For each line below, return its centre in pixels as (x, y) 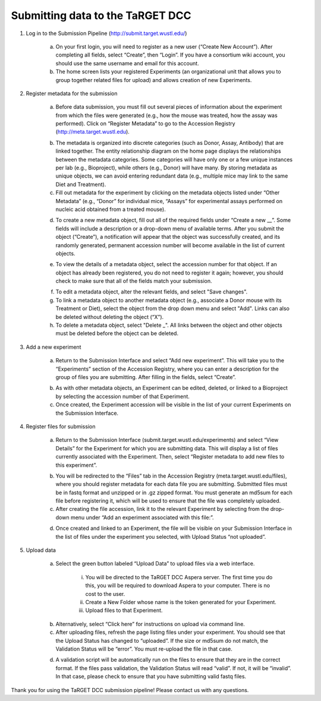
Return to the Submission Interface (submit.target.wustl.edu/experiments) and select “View (167, 440)
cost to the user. (105, 593)
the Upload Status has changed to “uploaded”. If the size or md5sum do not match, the (162, 640)
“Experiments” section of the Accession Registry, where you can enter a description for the (167, 369)
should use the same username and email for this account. (127, 63)
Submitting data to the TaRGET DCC (101, 15)
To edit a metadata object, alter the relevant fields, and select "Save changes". (152, 292)
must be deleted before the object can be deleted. (117, 333)
